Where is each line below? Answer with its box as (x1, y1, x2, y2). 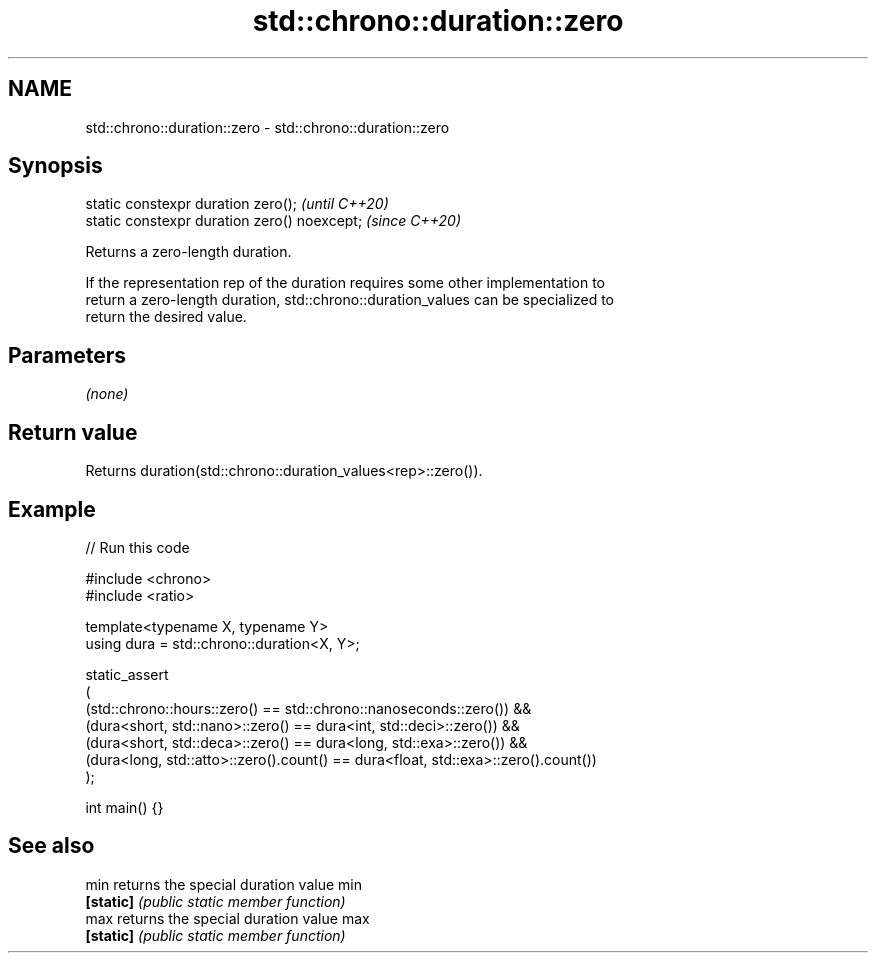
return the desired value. (85, 308, 247, 326)
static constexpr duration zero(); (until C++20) (85, 195, 389, 213)
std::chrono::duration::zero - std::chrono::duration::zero (85, 118, 450, 136)
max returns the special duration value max (85, 909, 370, 927)
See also (8, 833, 95, 859)
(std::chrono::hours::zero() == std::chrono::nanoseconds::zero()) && (85, 699, 532, 717)
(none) (85, 385, 129, 403)
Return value (8, 419, 138, 445)
